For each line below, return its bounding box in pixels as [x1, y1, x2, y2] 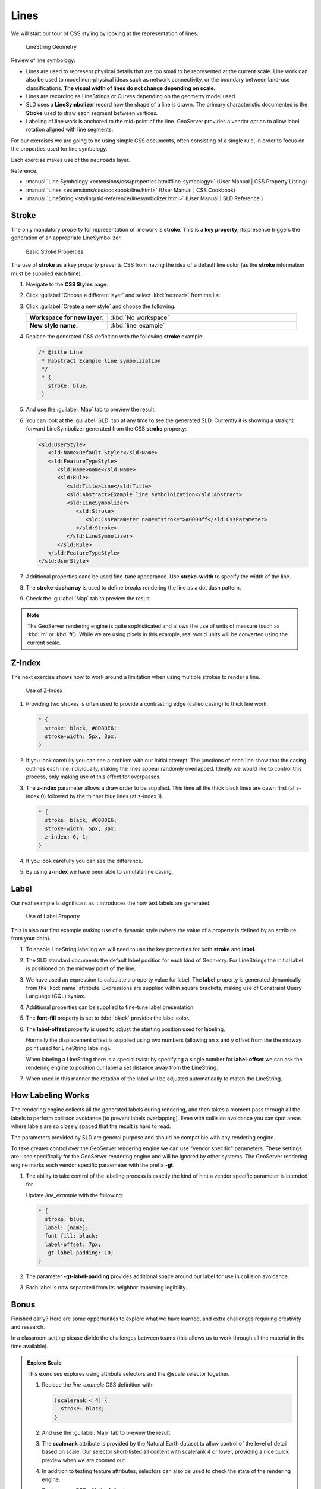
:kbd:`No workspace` [110, 313, 169, 322]
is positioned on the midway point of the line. [26, 965, 136, 972]
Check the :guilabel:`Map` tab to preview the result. [26, 595, 152, 602]
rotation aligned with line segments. [26, 126, 114, 133]
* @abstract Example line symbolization [42, 357, 161, 364]
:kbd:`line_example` [110, 322, 165, 330]
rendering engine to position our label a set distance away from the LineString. [26, 1064, 218, 1071]
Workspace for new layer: [29, 313, 104, 322]
